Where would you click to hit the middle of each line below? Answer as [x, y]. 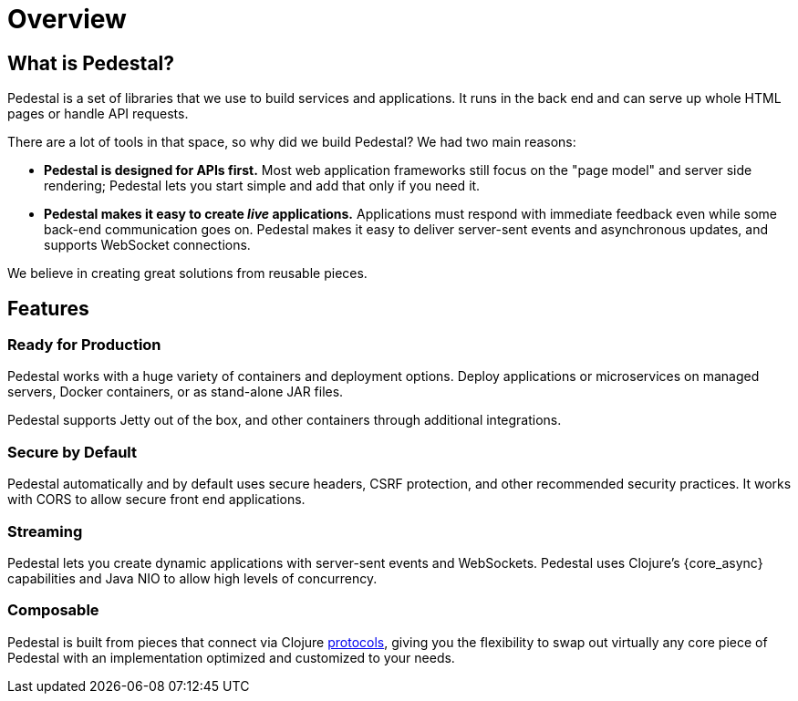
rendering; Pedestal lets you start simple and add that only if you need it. [262, 186]
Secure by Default [72, 452]
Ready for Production [84, 345]
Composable [53, 610]
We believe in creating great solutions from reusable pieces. [187, 273]
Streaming [45, 531]
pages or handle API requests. [98, 114]
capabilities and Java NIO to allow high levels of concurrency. [192, 578]
